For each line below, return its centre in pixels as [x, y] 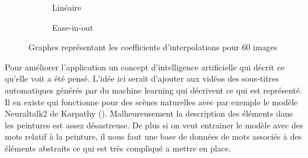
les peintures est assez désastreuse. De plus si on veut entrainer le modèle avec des [154, 125]
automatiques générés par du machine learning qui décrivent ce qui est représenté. [154, 90]
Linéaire [67, 7]
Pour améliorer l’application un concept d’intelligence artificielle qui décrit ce [145, 67]
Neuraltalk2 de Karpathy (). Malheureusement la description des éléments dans [149, 113]
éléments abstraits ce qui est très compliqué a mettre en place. [118, 148]
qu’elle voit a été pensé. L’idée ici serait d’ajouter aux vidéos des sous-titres [142, 78]
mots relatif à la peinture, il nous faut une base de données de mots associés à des [153, 136]
